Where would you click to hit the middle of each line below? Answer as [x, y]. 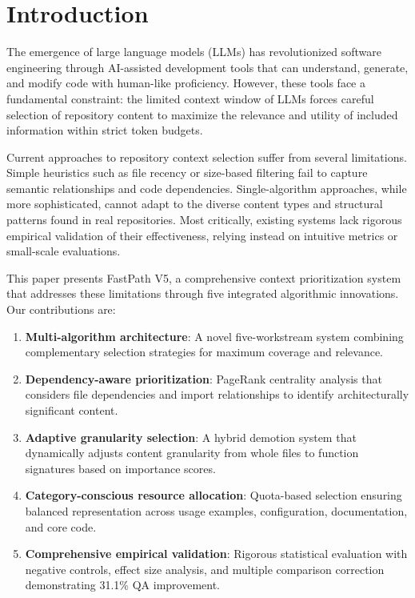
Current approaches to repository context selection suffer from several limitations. [207, 157]
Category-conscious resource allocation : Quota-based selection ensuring [213, 495]
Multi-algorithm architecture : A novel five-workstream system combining [214, 336]
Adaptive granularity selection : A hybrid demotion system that [191, 437]
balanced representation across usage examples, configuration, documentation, [216, 510]
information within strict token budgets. [105, 130]
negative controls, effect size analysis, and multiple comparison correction [205, 569]
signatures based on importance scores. [120, 468]
